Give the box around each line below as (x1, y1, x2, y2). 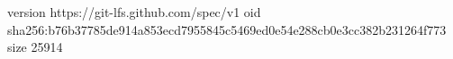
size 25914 (7, 38, 63, 56)
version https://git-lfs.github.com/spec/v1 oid (7, 3, 261, 21)
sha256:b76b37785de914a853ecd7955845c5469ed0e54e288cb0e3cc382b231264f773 (7, 20, 447, 38)
